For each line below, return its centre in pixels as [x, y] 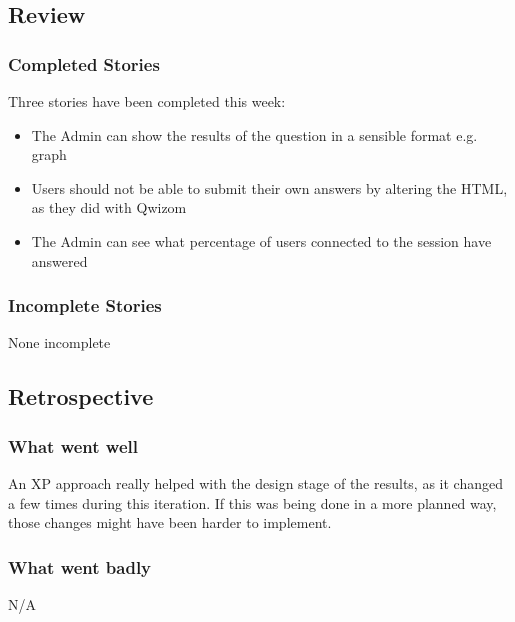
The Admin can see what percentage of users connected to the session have [261, 240]
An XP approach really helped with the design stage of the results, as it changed [255, 482]
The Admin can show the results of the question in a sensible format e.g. [254, 134]
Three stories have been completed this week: [147, 101]
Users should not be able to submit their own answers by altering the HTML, [269, 187]
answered [59, 260]
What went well [73, 445]
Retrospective [81, 396]
